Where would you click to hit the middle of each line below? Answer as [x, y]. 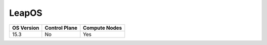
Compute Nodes [102, 28]
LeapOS [26, 13]
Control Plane [61, 28]
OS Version [26, 28]
